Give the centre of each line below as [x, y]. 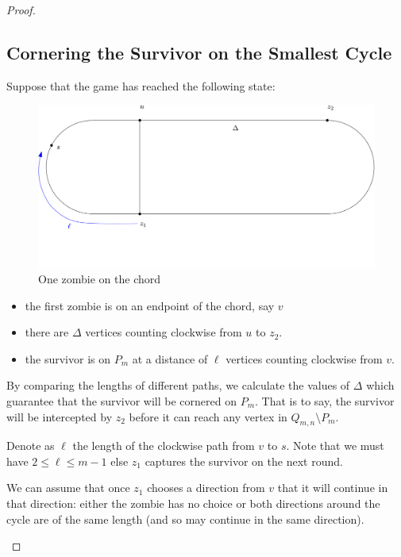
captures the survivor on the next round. [244, 461]
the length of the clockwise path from [164, 446]
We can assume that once [68, 488]
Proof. [21, 10]
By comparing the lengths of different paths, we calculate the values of [178, 385]
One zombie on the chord [100, 278]
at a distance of [170, 358]
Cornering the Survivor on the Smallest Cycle [199, 52]
